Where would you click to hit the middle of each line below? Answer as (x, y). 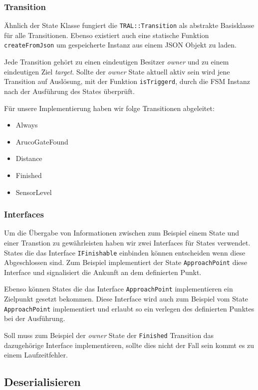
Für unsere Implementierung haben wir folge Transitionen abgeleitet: (109, 108)
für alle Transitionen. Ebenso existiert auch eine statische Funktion (107, 35)
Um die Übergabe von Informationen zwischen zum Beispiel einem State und (122, 233)
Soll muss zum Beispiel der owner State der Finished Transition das (109, 335)
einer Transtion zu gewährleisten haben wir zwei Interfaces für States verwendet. (127, 242)
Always (27, 125)
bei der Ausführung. (35, 318)
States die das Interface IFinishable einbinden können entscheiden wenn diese (125, 252)
